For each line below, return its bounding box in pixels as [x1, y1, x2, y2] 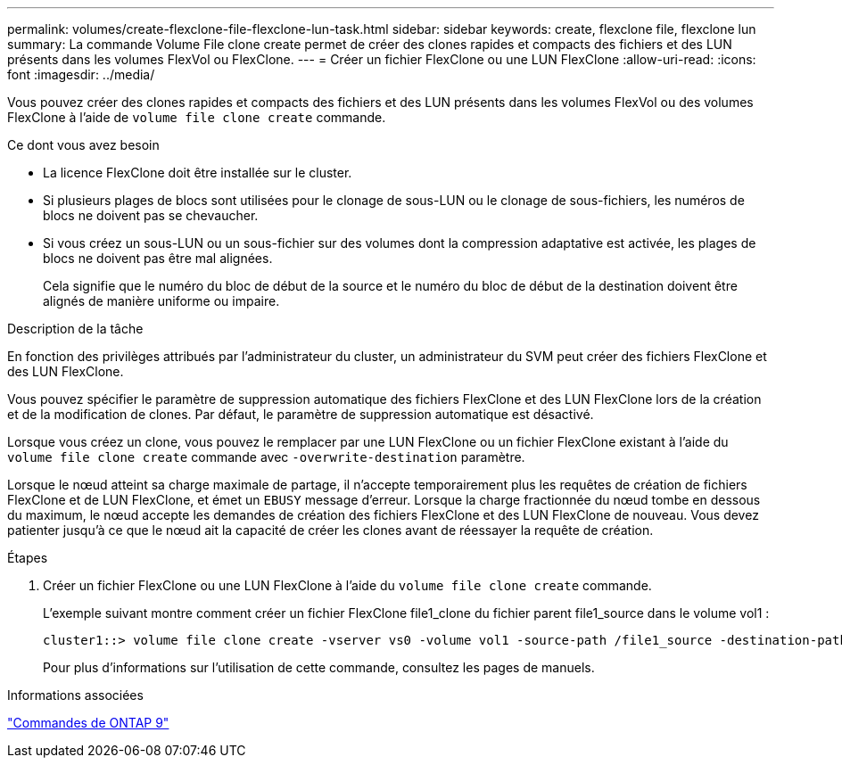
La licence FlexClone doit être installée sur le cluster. [43, 165, 352, 180]
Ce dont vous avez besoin [7, 137, 160, 152]
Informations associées [7, 687, 144, 703]
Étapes [7, 550, 48, 565]
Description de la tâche [7, 321, 144, 336]
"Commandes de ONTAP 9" [7, 715, 169, 730]
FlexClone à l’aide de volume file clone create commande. [7, 110, 386, 125]
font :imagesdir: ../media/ [7, 67, 155, 82]
